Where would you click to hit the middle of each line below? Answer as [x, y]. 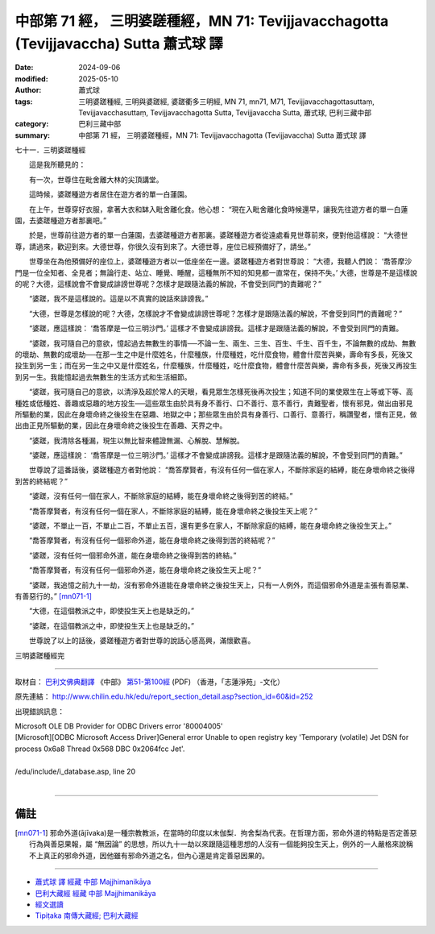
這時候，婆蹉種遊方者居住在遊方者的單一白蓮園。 [110, 194]
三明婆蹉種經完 [39, 655]
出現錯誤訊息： [39, 711]
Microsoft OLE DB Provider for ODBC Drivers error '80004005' [119, 726]
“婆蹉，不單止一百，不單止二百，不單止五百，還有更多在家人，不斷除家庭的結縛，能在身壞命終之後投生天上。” [210, 526]
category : [32, 124]
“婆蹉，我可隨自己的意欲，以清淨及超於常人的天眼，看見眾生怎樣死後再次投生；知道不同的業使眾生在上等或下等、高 [221, 392]
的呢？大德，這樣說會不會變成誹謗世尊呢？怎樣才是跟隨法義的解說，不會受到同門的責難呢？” [168, 284]
